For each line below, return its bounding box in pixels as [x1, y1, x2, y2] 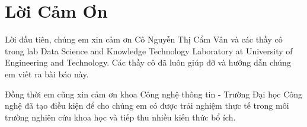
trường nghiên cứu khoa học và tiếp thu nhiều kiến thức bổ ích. [5, 110, 236, 123]
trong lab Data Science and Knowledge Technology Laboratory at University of [5, 44, 293, 57]
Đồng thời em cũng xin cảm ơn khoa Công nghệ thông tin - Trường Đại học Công [5, 87, 303, 100]
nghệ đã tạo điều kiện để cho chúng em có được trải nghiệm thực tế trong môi [5, 99, 289, 112]
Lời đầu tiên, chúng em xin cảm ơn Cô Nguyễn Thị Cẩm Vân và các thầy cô [5, 33, 283, 45]
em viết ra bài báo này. [5, 67, 89, 80]
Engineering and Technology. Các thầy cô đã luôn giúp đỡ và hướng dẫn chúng [5, 56, 291, 69]
